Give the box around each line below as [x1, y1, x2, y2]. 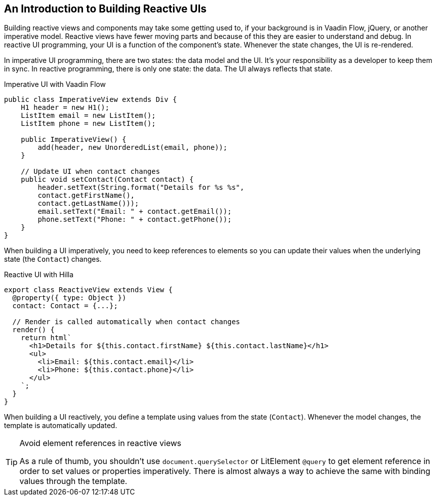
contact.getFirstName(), [37, 191, 135, 200]
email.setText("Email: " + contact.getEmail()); [37, 207, 232, 216]
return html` [20, 334, 71, 342]
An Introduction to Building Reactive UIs [4, 2, 207, 15]
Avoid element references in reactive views [19, 438, 181, 449]
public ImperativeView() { [20, 135, 126, 144]
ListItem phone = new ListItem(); [20, 119, 156, 128]
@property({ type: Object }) [12, 294, 126, 302]
